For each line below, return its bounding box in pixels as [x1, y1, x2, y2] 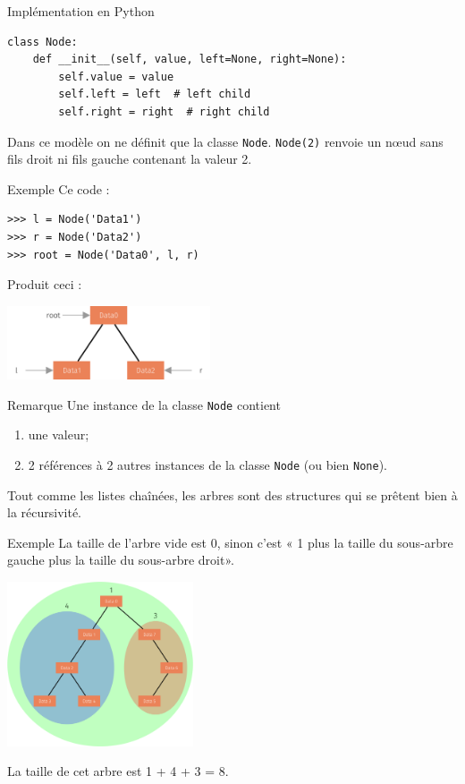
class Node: [7, 35, 78, 48]
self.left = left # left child [58, 88, 251, 101]
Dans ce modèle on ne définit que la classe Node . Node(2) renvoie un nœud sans [7, 132, 444, 150]
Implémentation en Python [7, 2, 155, 20]
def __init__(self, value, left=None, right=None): [32, 53, 347, 66]
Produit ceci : [7, 275, 82, 294]
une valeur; [28, 425, 89, 444]
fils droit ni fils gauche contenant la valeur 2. [7, 149, 252, 168]
